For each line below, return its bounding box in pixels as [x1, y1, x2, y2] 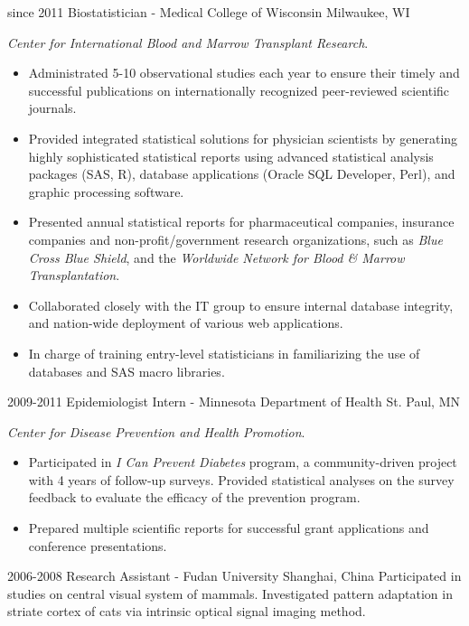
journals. [28, 98, 77, 117]
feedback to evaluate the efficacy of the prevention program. [28, 488, 361, 507]
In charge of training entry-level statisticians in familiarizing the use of [28, 343, 420, 362]
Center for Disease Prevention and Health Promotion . [7, 422, 305, 441]
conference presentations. [28, 536, 167, 555]
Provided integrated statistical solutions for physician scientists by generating [28, 128, 458, 147]
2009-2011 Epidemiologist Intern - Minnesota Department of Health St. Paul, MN [7, 392, 460, 411]
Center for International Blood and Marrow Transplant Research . [7, 33, 369, 51]
